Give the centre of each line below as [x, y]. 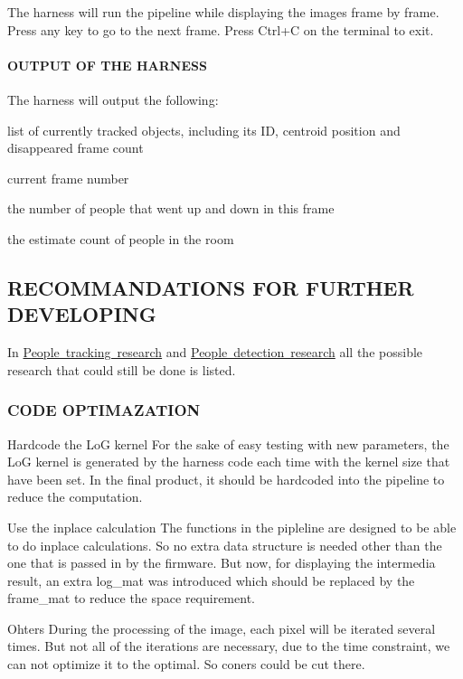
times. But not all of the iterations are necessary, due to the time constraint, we [229, 646]
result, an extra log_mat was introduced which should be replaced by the [211, 580]
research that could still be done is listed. [122, 369]
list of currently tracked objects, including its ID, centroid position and [204, 130]
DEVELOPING [82, 314]
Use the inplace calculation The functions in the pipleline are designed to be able [232, 527]
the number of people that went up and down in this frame [171, 208]
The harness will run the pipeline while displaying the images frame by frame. [223, 12]
